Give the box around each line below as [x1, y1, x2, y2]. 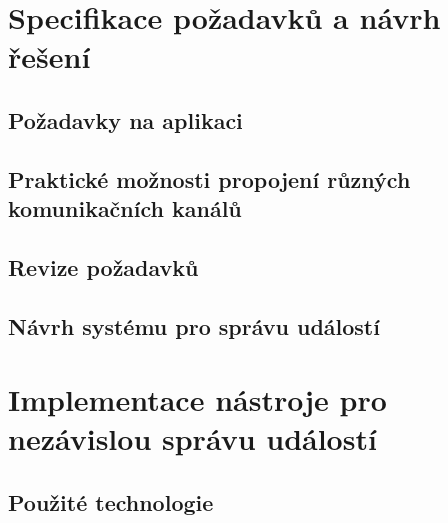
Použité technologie [8, 487, 214, 518]
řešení [8, 36, 91, 77]
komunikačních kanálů [8, 193, 242, 224]
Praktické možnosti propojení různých [8, 163, 411, 194]
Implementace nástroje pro [8, 379, 387, 420]
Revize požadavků [8, 251, 199, 282]
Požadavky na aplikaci [8, 104, 243, 135]
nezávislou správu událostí [8, 418, 377, 459]
